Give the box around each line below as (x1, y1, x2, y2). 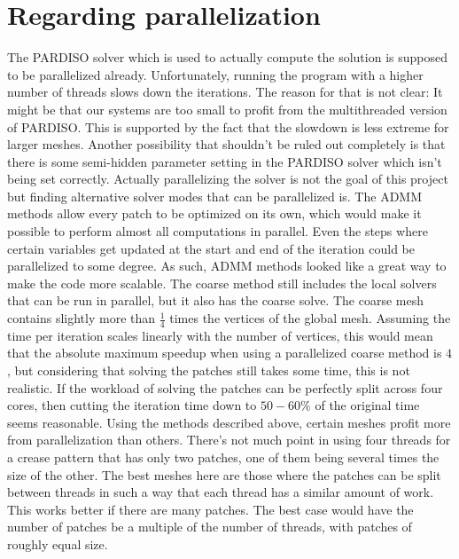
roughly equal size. (7, 534, 108, 553)
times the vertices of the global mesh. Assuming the (169, 309, 451, 327)
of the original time (315, 396, 420, 414)
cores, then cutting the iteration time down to (7, 396, 257, 414)
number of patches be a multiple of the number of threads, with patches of (7, 517, 412, 536)
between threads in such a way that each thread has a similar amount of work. (7, 483, 434, 501)
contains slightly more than (7, 309, 156, 327)
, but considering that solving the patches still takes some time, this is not (7, 361, 410, 380)
